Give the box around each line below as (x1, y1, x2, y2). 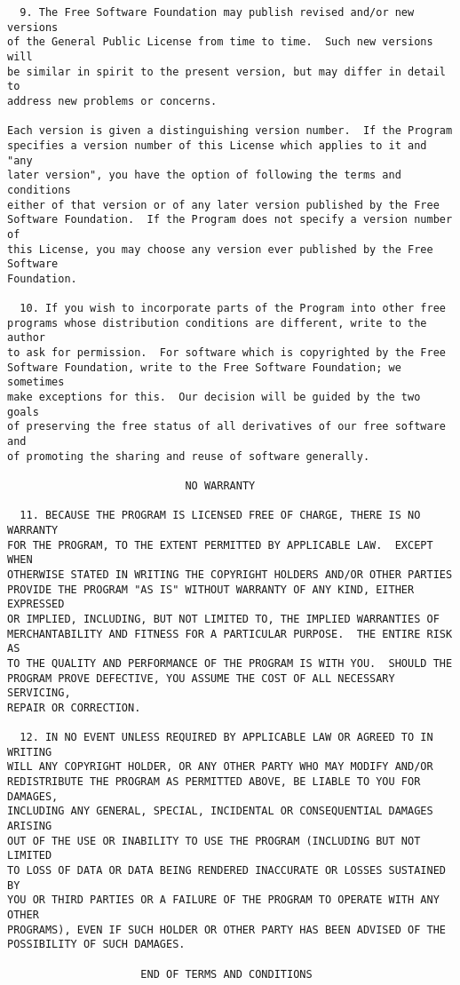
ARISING (7, 820, 52, 833)
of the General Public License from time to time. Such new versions (7, 36, 433, 49)
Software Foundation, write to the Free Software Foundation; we (7, 361, 401, 374)
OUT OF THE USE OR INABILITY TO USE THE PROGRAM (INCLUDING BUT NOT (7, 834, 421, 847)
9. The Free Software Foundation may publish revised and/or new (20, 6, 415, 19)
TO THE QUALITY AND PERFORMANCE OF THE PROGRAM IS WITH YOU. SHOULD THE (7, 656, 453, 670)
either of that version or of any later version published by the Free (7, 198, 440, 211)
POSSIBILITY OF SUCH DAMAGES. (7, 938, 186, 951)
